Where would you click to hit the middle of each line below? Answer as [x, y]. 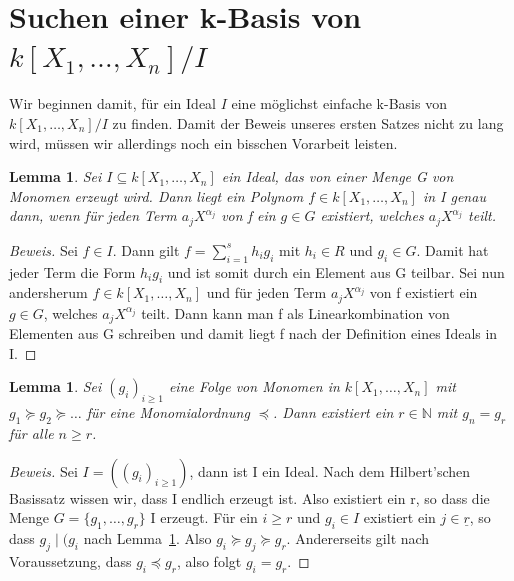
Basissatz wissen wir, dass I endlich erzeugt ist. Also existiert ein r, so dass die [249, 497]
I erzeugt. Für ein [204, 517]
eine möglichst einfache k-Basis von [339, 103]
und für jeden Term [266, 292]
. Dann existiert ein [333, 412]
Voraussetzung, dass [70, 560]
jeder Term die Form [72, 271]
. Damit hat [452, 249]
